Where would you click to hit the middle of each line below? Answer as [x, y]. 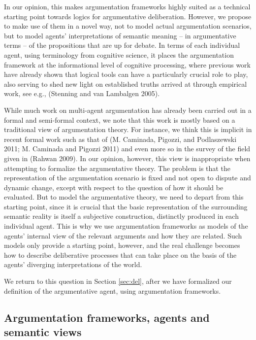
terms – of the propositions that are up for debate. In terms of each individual [122, 45]
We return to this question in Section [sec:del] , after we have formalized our [118, 281]
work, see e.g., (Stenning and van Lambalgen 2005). [82, 93]
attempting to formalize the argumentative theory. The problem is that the [117, 168]
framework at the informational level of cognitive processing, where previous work [128, 64]
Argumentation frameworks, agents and [107, 317]
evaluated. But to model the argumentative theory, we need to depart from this [124, 197]
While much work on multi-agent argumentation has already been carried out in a [128, 110]
